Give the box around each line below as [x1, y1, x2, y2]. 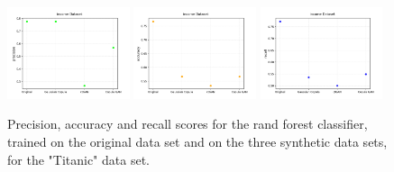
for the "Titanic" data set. [7, 149, 150, 168]
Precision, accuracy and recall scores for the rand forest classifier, [7, 114, 368, 133]
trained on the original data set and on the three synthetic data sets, [7, 131, 388, 150]
